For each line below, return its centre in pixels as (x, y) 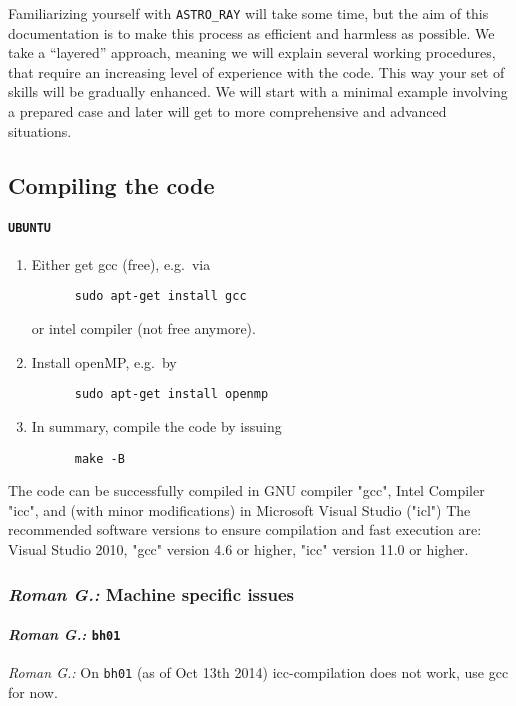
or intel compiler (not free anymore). (143, 328)
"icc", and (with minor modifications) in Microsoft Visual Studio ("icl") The (239, 509)
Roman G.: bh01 (64, 634)
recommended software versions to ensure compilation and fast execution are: (245, 529)
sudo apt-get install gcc (160, 296)
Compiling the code (111, 184)
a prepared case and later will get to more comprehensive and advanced (227, 111)
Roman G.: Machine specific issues (151, 593)
